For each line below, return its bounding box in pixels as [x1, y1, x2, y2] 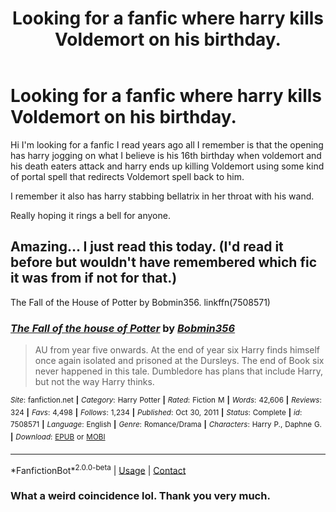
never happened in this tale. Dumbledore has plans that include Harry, [34, 365, 324, 377]
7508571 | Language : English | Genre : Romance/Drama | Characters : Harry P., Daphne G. [10, 420, 322, 430]
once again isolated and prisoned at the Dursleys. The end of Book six [34, 355, 325, 367]
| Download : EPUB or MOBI [10, 432, 106, 442]
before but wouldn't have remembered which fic [10, 254, 317, 271]
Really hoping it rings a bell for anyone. [10, 209, 171, 221]
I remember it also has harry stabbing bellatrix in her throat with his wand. [10, 190, 315, 202]
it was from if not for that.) [10, 270, 178, 287]
